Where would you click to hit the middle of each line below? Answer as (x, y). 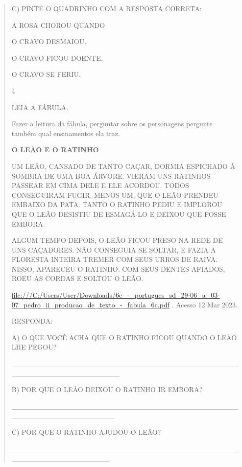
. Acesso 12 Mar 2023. (205, 304)
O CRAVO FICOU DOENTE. (57, 58)
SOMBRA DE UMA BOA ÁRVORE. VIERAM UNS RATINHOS (111, 175)
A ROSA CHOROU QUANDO (58, 25)
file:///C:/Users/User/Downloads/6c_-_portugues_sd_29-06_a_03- (116, 295)
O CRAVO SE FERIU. (46, 74)
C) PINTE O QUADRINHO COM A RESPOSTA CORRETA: (107, 8)
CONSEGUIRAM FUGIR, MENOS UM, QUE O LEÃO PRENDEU (115, 195)
